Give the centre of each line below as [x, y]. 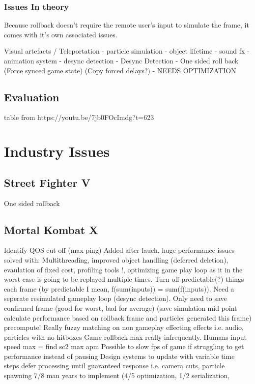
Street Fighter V [47, 182]
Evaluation [32, 97]
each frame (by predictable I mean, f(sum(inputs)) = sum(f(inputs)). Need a [119, 288]
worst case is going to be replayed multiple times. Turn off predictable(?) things [124, 279]
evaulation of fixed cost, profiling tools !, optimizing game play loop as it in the [123, 269]
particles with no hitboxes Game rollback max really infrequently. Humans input [126, 337]
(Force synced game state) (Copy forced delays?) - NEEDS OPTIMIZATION [120, 70]
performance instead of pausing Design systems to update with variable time [119, 356]
